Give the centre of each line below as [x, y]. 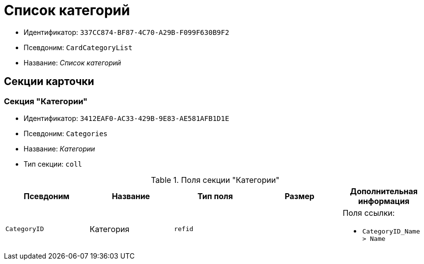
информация [384, 201]
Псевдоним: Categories [66, 133]
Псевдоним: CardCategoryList [78, 47]
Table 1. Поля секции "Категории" [215, 180]
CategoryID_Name [391, 231]
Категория [110, 229]
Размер [299, 196]
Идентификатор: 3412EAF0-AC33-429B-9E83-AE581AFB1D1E [127, 118]
